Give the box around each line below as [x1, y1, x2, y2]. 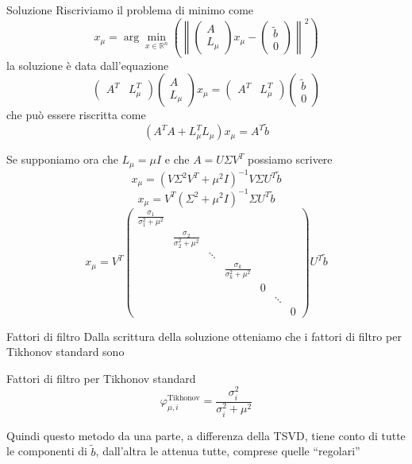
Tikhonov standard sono [6, 343, 125, 360]
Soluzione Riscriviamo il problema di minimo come [6, 2, 254, 17]
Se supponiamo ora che [6, 151, 118, 168]
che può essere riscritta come [6, 106, 146, 123]
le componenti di [6, 443, 87, 459]
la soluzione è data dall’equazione [6, 56, 169, 73]
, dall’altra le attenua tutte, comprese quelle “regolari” [95, 443, 360, 459]
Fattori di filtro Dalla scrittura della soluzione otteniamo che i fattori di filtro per [6, 327, 402, 344]
